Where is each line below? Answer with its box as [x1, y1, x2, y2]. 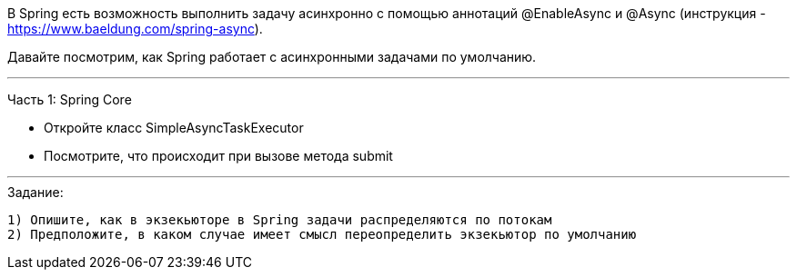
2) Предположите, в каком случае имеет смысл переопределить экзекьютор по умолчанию [7, 227, 637, 242]
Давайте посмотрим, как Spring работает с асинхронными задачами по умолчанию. [7, 49, 537, 64]
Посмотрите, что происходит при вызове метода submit [44, 148, 393, 163]
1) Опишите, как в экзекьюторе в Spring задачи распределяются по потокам [7, 213, 552, 227]
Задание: [7, 184, 64, 200]
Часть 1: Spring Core [7, 92, 132, 107]
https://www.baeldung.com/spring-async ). [7, 21, 263, 36]
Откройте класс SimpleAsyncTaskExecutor [44, 120, 304, 135]
